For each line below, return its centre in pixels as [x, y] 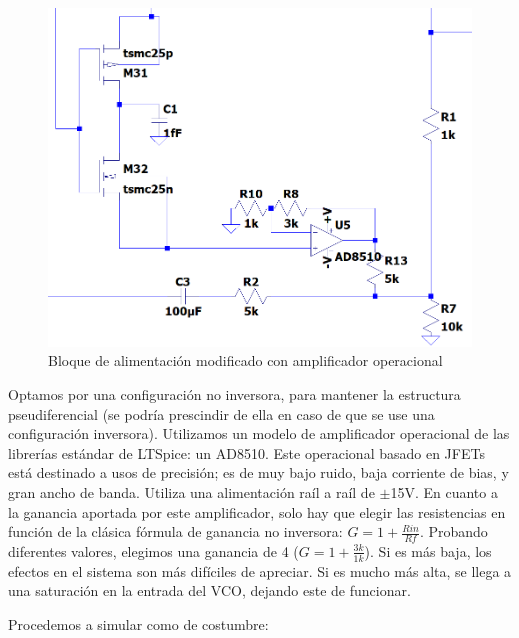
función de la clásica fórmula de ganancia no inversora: [175, 531]
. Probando [453, 531]
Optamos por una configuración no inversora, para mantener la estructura [234, 393]
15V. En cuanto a [444, 491]
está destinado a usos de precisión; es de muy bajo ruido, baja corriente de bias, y [258, 472]
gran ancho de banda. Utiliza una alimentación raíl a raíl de [191, 491]
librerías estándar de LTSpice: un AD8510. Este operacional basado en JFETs [246, 452]
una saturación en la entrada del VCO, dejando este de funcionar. [209, 590]
